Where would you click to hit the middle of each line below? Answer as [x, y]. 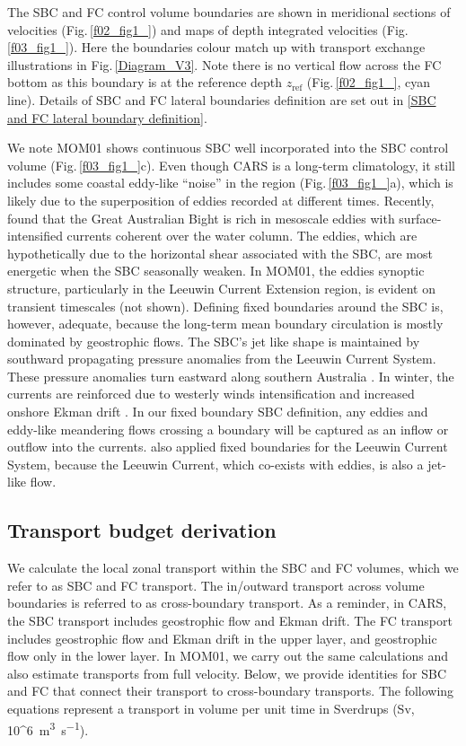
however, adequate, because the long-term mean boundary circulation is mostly [225, 324]
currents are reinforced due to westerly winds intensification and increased [211, 394]
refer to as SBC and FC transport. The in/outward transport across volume [216, 585]
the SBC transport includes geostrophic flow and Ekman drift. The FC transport [230, 621]
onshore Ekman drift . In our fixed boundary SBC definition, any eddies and [218, 412]
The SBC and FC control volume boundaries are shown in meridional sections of [229, 12]
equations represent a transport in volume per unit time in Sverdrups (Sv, [211, 708]
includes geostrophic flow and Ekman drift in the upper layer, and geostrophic [222, 638]
